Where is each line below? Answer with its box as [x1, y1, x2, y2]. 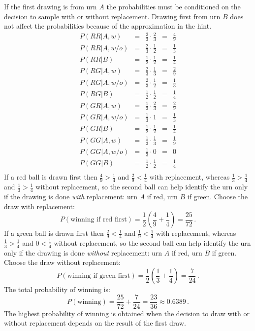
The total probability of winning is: [4, 284, 110, 294]
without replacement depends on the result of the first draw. [4, 318, 186, 328]
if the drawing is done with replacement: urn [4, 191, 138, 201]
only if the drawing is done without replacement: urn [4, 247, 162, 257]
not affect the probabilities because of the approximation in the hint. [4, 21, 212, 31]
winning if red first [70, 216, 127, 223]
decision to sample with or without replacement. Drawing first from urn [4, 11, 221, 21]
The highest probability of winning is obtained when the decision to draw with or [4, 308, 250, 318]
